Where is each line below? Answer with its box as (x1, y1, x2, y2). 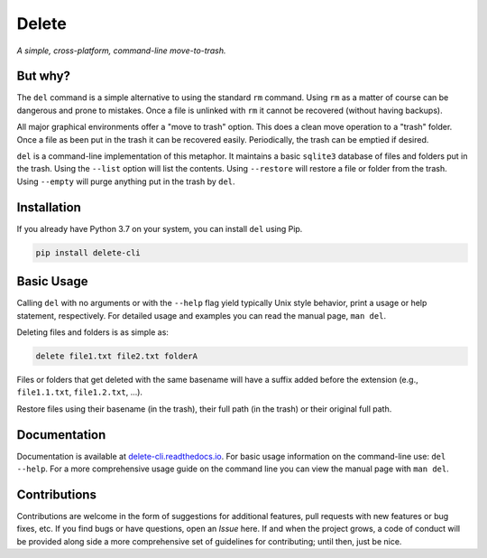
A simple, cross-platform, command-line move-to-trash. (16, 45, 226, 56)
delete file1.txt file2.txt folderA (35, 350, 198, 361)
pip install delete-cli (35, 247, 142, 257)
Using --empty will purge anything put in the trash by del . (16, 176, 235, 187)
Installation (16, 200, 81, 215)
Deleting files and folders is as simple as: (16, 326, 169, 338)
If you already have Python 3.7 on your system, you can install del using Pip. (16, 223, 303, 234)
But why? (16, 69, 71, 84)
